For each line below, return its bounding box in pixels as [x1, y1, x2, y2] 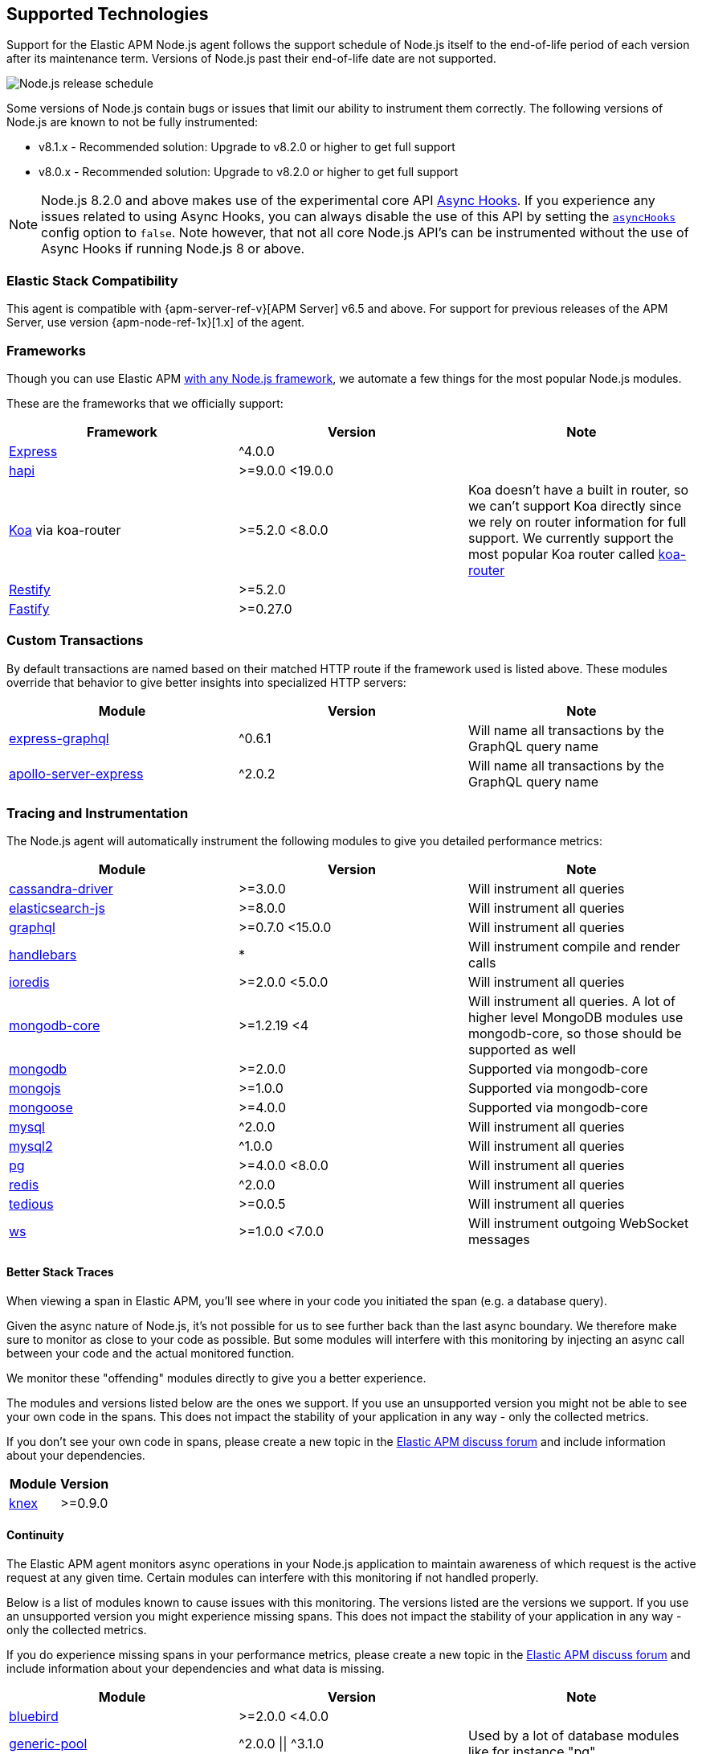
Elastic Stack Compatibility [6, 272, 178, 289]
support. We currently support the [467, 529, 674, 546]
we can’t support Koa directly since [467, 497, 682, 514]
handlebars [9, 947, 77, 963]
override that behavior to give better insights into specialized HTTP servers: [6, 675, 406, 689]
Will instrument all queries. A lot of [467, 993, 675, 1010]
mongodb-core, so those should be [467, 1025, 682, 1042]
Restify [9, 581, 51, 598]
